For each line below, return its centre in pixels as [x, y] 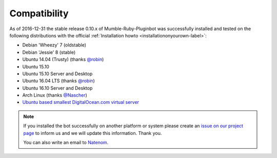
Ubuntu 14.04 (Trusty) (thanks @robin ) [63, 59]
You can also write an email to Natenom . [66, 143]
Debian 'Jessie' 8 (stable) [49, 52]
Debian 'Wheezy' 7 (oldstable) [54, 45]
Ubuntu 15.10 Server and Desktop [57, 74]
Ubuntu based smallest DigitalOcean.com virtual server [81, 102]
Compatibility [39, 13]
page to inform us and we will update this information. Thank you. [93, 133]
